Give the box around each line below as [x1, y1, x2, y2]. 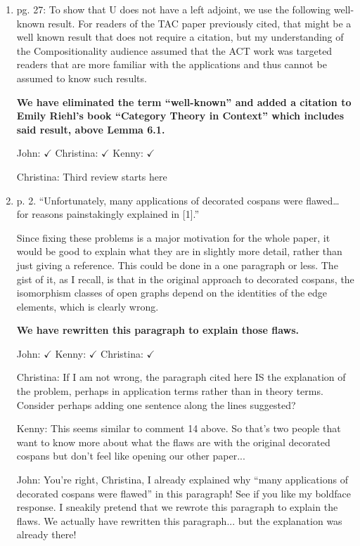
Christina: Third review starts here [16, 169, 167, 183]
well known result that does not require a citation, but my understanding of [16, 30, 344, 44]
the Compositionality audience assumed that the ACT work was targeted [16, 43, 333, 58]
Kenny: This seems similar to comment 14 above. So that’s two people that [16, 421, 341, 436]
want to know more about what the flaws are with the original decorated [16, 434, 330, 449]
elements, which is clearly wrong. [16, 299, 159, 313]
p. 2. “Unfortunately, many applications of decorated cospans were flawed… [16, 193, 340, 207]
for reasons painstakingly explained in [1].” [16, 207, 200, 221]
